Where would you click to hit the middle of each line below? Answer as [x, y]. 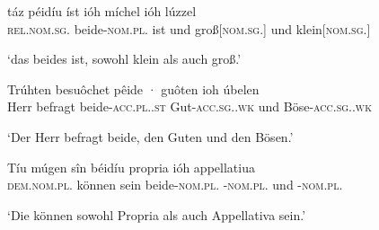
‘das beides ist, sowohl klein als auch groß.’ [124, 59]
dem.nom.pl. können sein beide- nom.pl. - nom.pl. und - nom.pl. [175, 185]
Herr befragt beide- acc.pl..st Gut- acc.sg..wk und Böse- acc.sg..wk [189, 106]
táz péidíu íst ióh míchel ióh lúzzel [102, 11]
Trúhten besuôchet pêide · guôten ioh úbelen [133, 88]
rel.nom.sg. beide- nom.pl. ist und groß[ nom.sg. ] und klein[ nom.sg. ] [189, 28]
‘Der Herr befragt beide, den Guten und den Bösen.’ [150, 136]
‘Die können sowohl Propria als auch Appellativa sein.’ [157, 214]
